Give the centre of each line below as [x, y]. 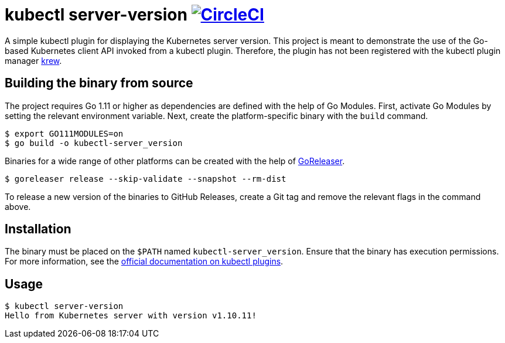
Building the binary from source [99, 83]
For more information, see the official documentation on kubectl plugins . [144, 262]
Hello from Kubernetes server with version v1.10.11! [131, 316]
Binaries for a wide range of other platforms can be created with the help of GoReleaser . [175, 161]
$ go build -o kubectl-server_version [94, 143]
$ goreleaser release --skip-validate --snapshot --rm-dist [146, 179]
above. [18, 206]
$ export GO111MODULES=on [64, 133]
